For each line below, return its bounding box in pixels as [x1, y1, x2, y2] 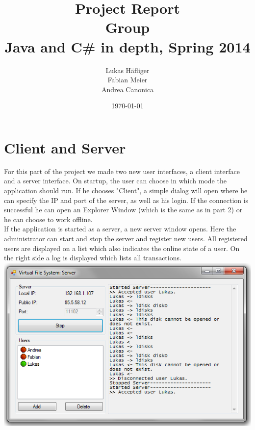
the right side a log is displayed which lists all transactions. [4, 253, 181, 263]
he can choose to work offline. [4, 214, 93, 224]
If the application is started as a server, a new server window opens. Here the [4, 224, 236, 234]
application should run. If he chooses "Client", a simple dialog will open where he [4, 185, 248, 195]
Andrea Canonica [101, 84, 154, 94]
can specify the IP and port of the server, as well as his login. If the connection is [4, 195, 249, 205]
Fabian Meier [107, 75, 148, 85]
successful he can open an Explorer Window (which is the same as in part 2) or [4, 204, 243, 215]
